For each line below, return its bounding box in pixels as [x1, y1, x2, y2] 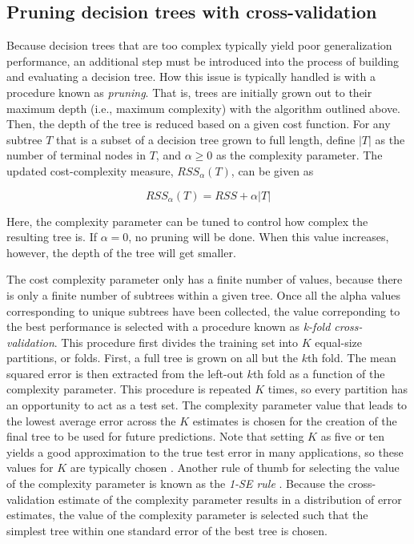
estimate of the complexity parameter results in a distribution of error [58, 490, 402, 507]
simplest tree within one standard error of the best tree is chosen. [6, 522, 328, 538]
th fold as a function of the [252, 365, 385, 381]
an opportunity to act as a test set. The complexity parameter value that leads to [6, 397, 408, 413]
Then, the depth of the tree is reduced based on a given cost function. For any [6, 115, 391, 132]
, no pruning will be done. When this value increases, [128, 228, 389, 245]
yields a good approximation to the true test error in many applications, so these [6, 443, 404, 460]
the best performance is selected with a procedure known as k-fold [6, 318, 331, 335]
